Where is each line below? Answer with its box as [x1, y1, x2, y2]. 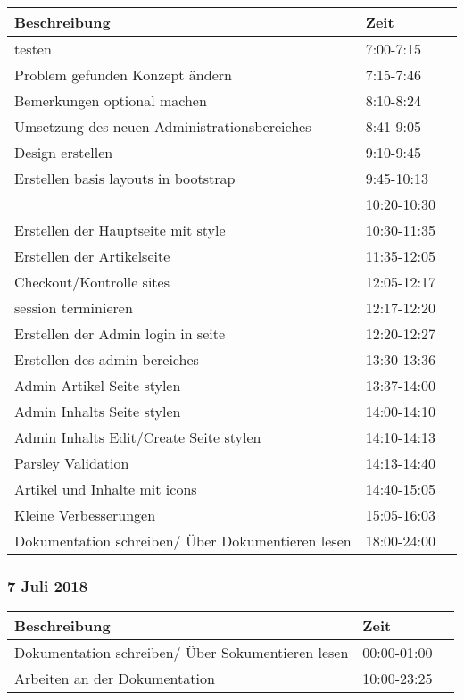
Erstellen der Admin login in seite [14, 323, 226, 344]
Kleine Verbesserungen [14, 504, 156, 525]
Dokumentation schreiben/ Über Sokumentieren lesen [14, 642, 349, 663]
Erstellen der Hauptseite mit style [14, 220, 226, 240]
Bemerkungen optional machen [14, 90, 207, 111]
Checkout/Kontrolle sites [14, 271, 170, 292]
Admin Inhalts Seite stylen [14, 401, 181, 421]
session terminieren [14, 297, 133, 318]
